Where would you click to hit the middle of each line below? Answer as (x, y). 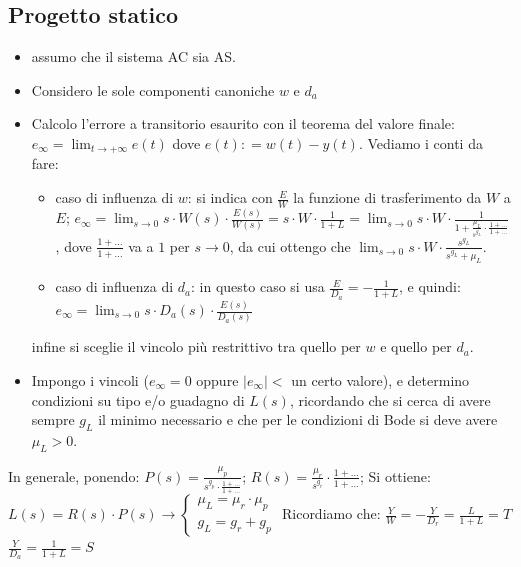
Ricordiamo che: (331, 513)
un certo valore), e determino (380, 379)
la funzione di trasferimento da (387, 197)
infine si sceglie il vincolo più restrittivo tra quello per (196, 346)
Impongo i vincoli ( (90, 379)
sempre (53, 419)
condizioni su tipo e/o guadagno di (138, 399)
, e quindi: (429, 286)
